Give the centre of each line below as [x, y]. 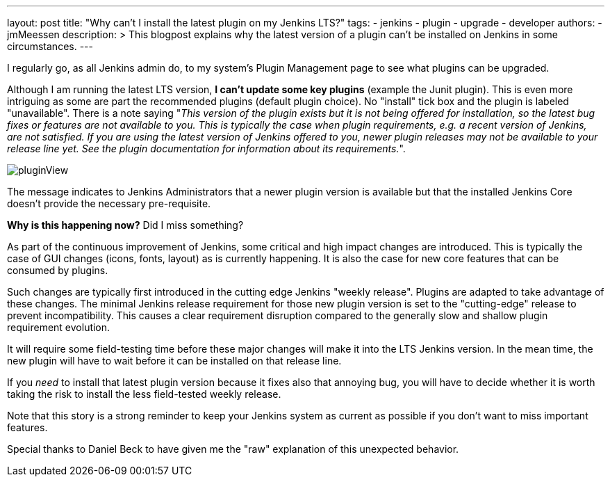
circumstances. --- [50, 46]
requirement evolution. [59, 327]
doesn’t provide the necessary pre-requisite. [109, 203]
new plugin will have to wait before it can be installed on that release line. [174, 361]
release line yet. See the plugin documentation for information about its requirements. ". [206, 148]
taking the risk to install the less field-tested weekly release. [144, 394]
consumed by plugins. [58, 270]
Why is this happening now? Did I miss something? [125, 225]
